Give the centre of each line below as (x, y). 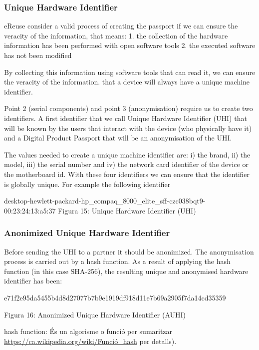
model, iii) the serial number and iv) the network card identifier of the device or (126, 164)
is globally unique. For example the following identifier (87, 184)
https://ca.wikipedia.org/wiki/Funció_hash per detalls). (90, 341)
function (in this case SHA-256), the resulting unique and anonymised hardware (126, 271)
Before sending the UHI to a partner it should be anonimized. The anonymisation (129, 251)
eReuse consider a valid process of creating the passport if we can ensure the (121, 26)
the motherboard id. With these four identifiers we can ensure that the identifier (127, 174)
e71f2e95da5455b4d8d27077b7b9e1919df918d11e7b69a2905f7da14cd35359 (115, 297)
